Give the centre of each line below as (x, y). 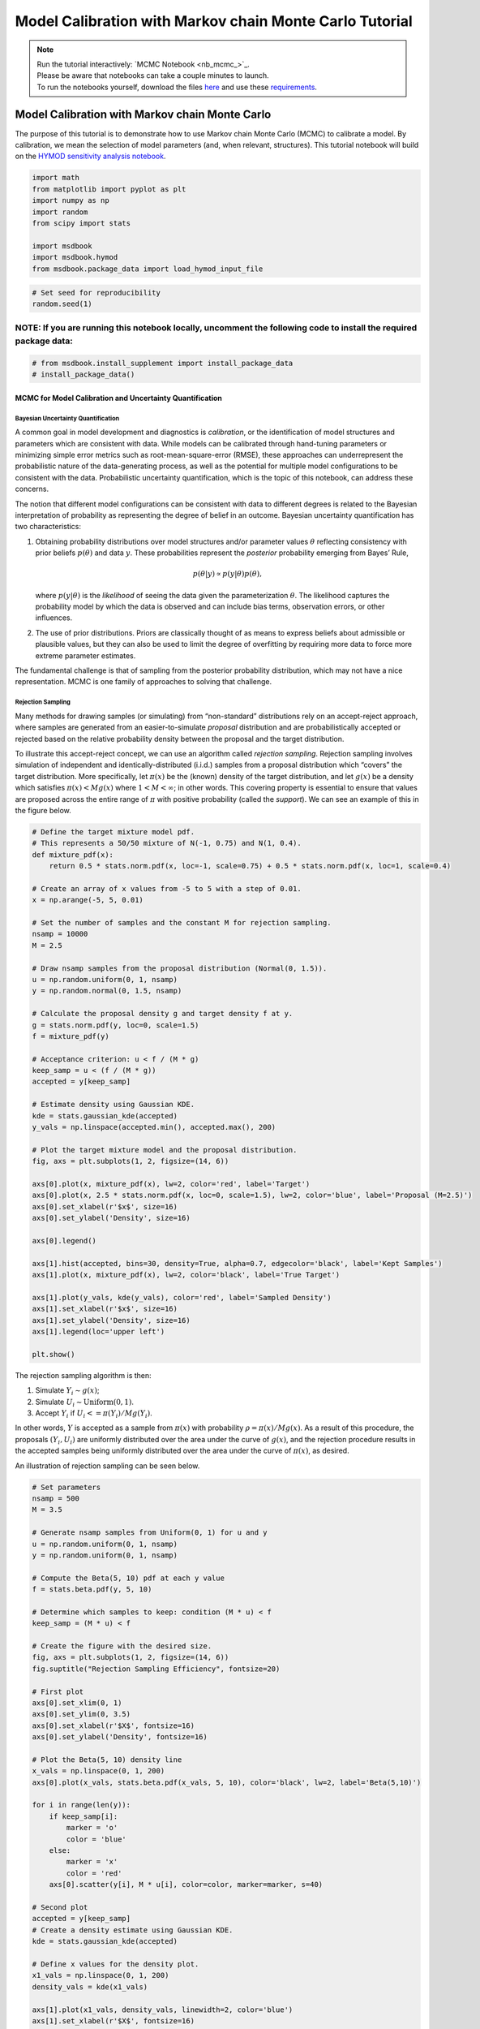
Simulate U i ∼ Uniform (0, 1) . (84, 1402)
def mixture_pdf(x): (73, 855)
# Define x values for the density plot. (116, 1964)
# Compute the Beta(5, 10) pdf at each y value (128, 1578)
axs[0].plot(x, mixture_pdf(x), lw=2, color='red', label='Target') (171, 1184)
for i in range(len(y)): (81, 1805)
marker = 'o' (92, 1828)
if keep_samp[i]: (84, 1816)
